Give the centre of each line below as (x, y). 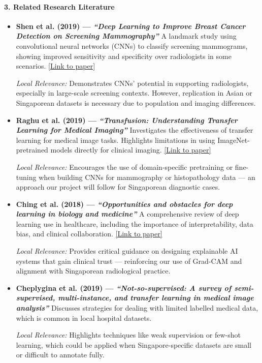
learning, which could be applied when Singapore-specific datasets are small (134, 344)
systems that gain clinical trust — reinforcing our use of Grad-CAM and (129, 261)
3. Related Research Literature (59, 6)
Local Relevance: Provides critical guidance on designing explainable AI (127, 251)
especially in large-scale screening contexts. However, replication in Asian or (134, 93)
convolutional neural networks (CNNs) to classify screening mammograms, (132, 46)
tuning (26, 177)
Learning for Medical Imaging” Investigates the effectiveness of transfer (135, 130)
